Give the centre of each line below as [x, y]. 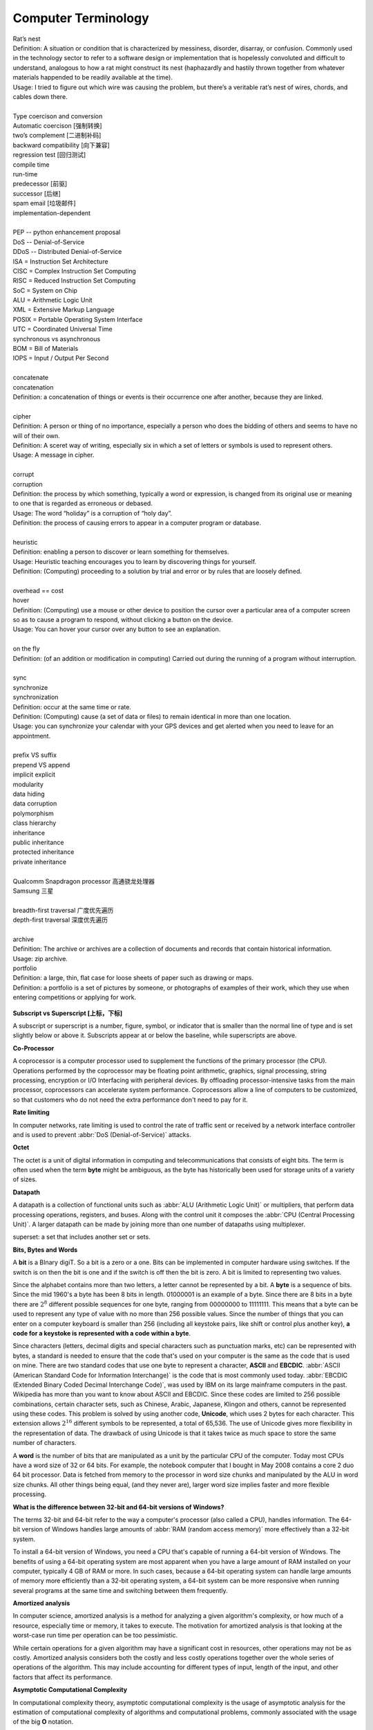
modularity [28, 784]
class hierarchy [35, 823]
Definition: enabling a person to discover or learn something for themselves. [121, 552]
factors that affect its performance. [63, 1677]
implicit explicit [34, 774]
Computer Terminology [81, 18]
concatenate [31, 378]
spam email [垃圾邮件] [44, 203]
